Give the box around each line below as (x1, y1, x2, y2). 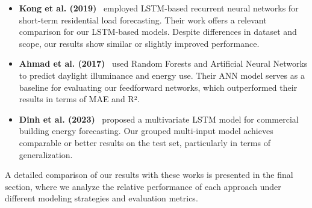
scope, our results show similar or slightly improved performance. (19, 37, 260, 49)
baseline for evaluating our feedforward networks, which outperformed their (19, 81, 298, 93)
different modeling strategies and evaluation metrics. (5, 192, 198, 204)
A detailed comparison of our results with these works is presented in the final (5, 168, 293, 181)
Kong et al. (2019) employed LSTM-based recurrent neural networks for (19, 2, 299, 14)
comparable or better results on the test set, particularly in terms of (19, 136, 270, 148)
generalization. (19, 148, 73, 161)
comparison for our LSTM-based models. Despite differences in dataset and (19, 25, 297, 38)
